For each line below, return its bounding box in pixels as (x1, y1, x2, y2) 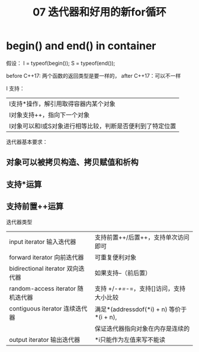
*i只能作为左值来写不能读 (94, 335, 166, 344)
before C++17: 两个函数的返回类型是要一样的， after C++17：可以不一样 (6, 72, 181, 79)
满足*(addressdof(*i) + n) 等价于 (94, 305, 187, 313)
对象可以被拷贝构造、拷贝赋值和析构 (6, 157, 139, 167)
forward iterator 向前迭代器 (9, 253, 84, 261)
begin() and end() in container (6, 39, 156, 53)
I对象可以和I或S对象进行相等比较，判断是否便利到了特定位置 (9, 122, 176, 130)
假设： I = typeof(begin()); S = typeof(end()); (6, 59, 115, 66)
